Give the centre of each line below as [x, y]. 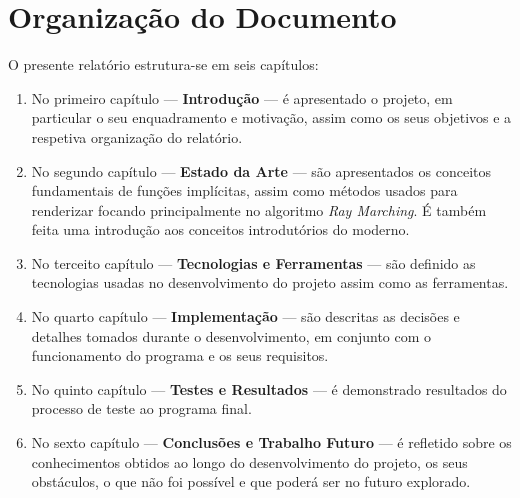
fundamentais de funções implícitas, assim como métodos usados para [244, 190]
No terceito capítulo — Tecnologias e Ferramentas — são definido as [253, 262]
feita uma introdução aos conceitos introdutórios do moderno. [220, 229]
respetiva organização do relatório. [137, 136]
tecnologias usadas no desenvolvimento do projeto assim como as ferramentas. [270, 282]
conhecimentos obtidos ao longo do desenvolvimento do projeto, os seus [249, 461]
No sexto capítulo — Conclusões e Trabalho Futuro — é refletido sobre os [271, 442]
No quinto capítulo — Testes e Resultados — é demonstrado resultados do [269, 388]
